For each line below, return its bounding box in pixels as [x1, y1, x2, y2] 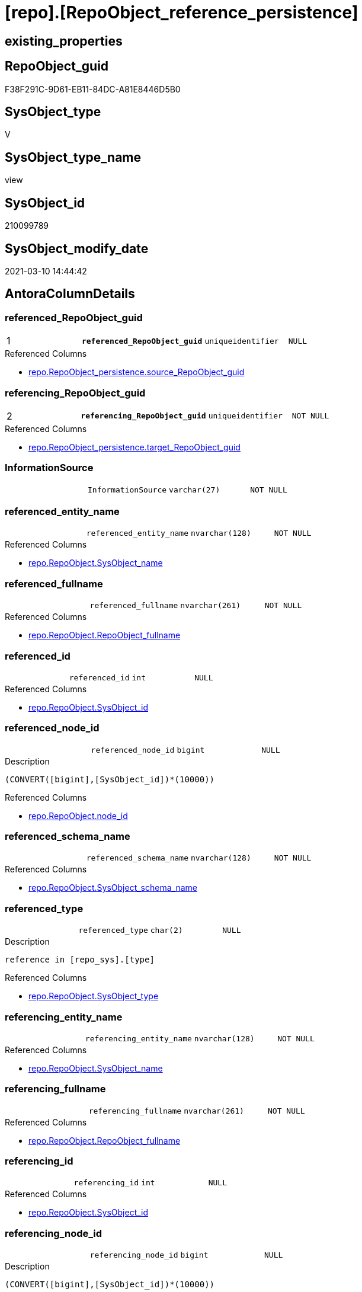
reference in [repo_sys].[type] [5, 955, 155, 965]
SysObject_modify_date [5, 241, 149, 256]
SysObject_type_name [5, 149, 142, 165]
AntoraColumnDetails [5, 286, 135, 302]
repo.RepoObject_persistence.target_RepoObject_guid [28, 442, 241, 452]
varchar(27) [169, 485, 220, 494]
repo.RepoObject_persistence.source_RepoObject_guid [28, 367, 245, 378]
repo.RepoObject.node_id [28, 810, 128, 821]
